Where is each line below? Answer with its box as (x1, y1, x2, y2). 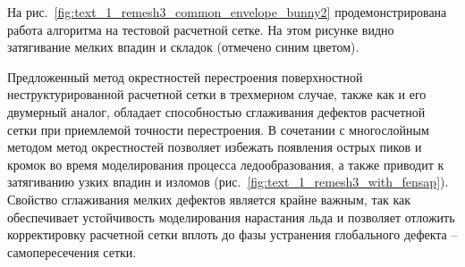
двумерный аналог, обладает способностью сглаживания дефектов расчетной (7, 102, 426, 121)
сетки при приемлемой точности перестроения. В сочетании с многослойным (7, 120, 429, 138)
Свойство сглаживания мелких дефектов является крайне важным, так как (7, 189, 411, 208)
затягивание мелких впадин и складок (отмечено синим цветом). (7, 38, 359, 56)
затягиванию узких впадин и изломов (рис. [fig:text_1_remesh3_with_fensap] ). (7, 172, 449, 191)
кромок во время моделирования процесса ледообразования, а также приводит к (7, 154, 444, 173)
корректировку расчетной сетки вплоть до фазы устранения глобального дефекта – (7, 225, 458, 244)
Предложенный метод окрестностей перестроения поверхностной (7, 67, 363, 86)
